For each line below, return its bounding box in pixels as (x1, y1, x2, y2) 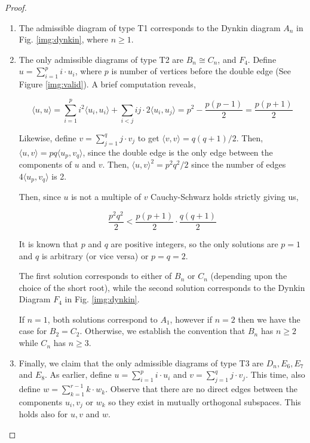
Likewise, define (19, 131, 76, 144)
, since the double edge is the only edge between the (82, 145, 273, 158)
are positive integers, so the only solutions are (111, 237, 278, 250)
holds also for (19, 408, 68, 420)
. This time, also (245, 368, 305, 381)
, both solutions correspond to (47, 312, 158, 325)
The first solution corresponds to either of (19, 269, 172, 282)
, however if (170, 312, 213, 325)
